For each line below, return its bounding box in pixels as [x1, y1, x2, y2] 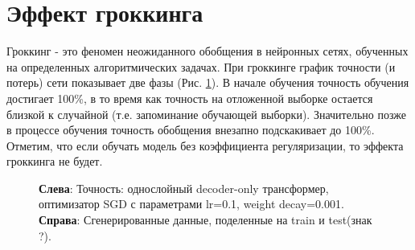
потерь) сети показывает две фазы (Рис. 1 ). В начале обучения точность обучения [6, 74, 409, 91]
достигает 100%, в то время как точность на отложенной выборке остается [6, 89, 373, 106]
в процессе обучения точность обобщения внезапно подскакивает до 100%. [6, 121, 375, 138]
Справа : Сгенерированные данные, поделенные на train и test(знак [39, 211, 372, 228]
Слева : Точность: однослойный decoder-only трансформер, [39, 179, 329, 196]
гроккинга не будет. [6, 153, 103, 170]
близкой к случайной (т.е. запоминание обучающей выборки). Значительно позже [6, 105, 406, 122]
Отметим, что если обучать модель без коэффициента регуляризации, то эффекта [6, 137, 404, 154]
